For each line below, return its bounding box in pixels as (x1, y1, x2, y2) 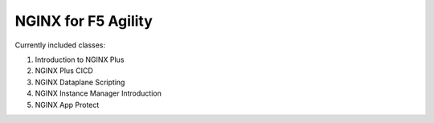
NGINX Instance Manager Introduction (35, 88, 162, 98)
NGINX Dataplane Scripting (35, 77, 125, 87)
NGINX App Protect (35, 100, 100, 109)
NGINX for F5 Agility (14, 12, 153, 30)
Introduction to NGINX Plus (35, 55, 125, 64)
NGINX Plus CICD (35, 66, 94, 76)
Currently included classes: (14, 40, 106, 50)
